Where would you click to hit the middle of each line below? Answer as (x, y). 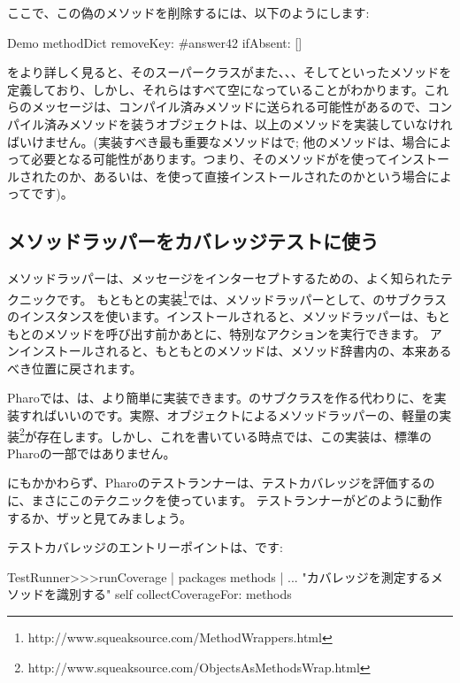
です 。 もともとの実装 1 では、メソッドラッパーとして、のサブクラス (252, 297)
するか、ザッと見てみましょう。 (100, 517)
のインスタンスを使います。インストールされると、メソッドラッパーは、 (217, 315)
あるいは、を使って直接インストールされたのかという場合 (260, 176)
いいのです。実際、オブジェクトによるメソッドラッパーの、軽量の (248, 414)
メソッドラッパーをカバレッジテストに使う (193, 241)
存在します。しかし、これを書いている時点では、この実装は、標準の (234, 436)
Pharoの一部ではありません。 (92, 453)
